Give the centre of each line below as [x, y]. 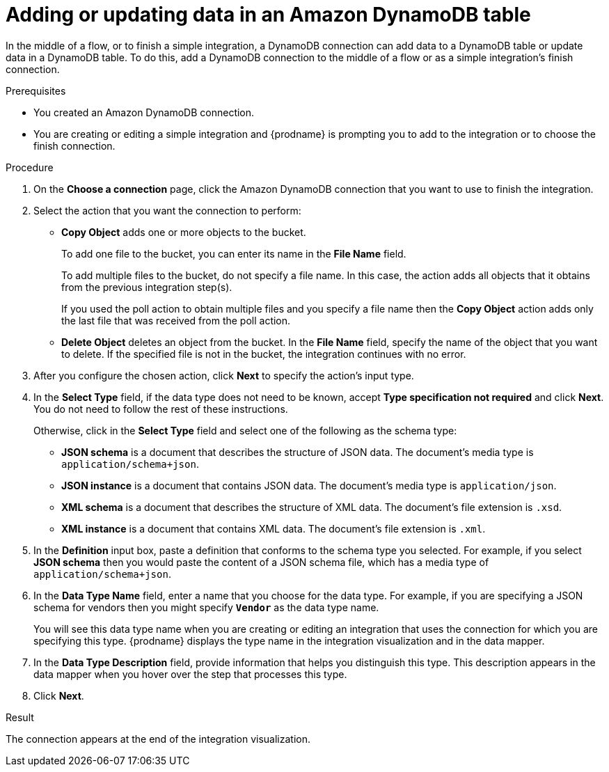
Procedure [30, 167]
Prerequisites [36, 90]
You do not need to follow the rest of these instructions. [161, 409]
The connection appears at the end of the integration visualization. [158, 739]
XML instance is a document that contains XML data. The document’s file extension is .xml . [274, 528]
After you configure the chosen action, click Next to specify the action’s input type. [224, 375]
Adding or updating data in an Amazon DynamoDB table [268, 15]
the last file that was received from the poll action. [176, 320]
